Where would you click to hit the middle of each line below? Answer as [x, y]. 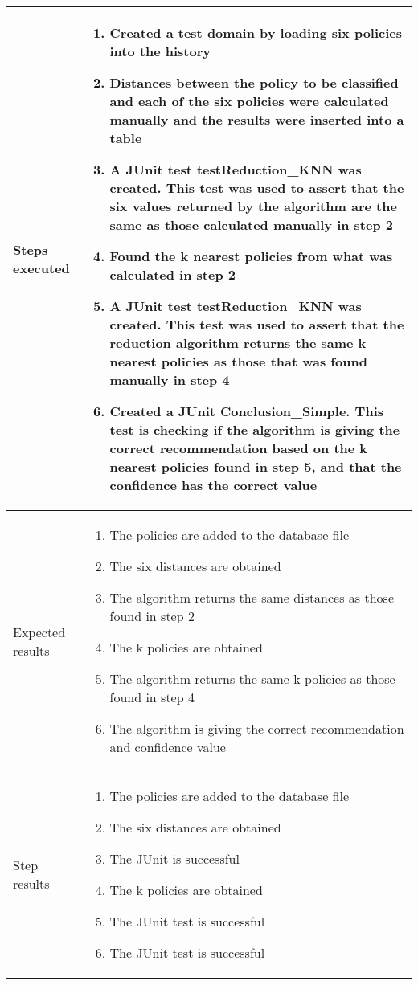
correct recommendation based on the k [239, 448]
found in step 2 [152, 616]
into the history [160, 51]
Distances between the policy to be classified [254, 82]
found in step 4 [152, 697]
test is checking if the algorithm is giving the [255, 429]
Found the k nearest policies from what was [251, 256]
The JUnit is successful [174, 858]
